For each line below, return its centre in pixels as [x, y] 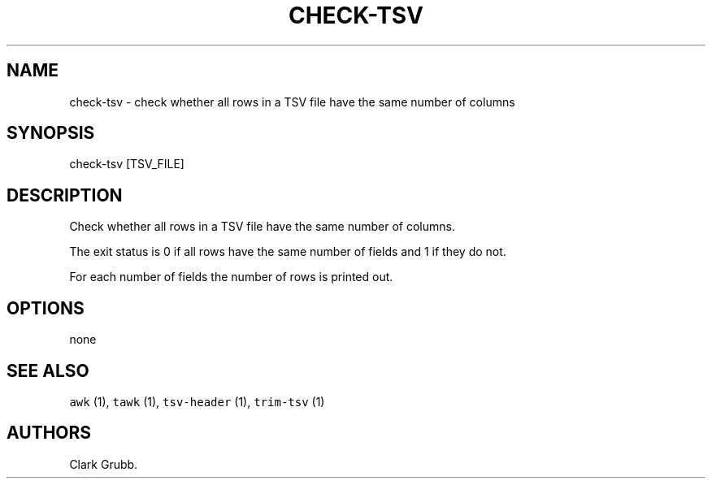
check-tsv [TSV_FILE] [127, 164]
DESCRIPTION [65, 195]
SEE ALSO [48, 370]
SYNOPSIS [51, 133]
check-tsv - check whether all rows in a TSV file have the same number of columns [292, 102]
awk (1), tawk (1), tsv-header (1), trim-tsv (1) [197, 401]
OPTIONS [46, 308]
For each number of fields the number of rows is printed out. [231, 277]
